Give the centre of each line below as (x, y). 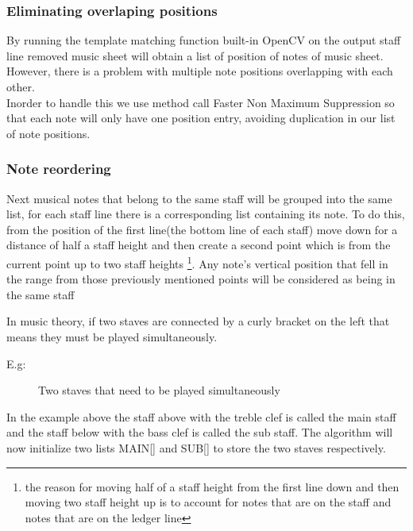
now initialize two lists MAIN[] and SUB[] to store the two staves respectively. (196, 447)
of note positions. (48, 133)
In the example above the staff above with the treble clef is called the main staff (201, 416)
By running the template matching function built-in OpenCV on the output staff (204, 40)
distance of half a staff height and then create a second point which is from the (199, 245)
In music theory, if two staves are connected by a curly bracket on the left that (198, 321)
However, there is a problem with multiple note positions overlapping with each (200, 71)
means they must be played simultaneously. (112, 337)
